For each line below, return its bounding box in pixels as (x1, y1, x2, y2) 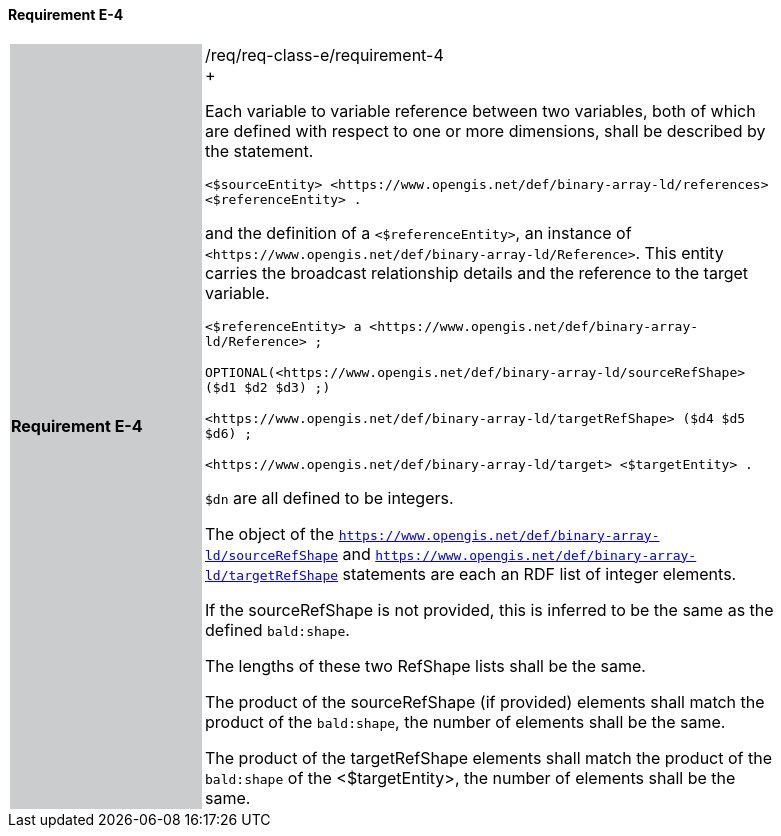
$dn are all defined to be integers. (205, 487, 454, 508)
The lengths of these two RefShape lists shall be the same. (205, 655, 646, 676)
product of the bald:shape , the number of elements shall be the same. (205, 711, 726, 732)
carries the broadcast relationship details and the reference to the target (205, 262, 749, 283)
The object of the (205, 523, 335, 544)
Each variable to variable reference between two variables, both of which (205, 100, 756, 121)
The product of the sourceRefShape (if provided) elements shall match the (205, 691, 765, 712)
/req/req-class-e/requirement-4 (205, 44, 444, 65)
